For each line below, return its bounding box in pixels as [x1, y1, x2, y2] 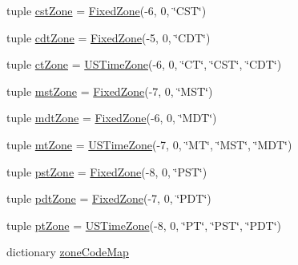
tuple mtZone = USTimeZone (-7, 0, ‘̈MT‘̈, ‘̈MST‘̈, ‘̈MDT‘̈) [6, 136, 292, 152]
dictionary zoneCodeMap [6, 243, 129, 260]
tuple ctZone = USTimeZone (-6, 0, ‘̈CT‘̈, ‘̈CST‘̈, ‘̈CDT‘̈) [6, 56, 282, 73]
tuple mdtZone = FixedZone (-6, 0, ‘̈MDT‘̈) [6, 109, 217, 126]
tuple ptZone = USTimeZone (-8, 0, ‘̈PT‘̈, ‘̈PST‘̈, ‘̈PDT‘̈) [6, 216, 282, 233]
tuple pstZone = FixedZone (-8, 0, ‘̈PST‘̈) [6, 163, 207, 180]
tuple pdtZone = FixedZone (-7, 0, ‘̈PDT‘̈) [6, 190, 211, 207]
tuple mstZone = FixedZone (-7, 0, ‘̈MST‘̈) [6, 82, 213, 99]
